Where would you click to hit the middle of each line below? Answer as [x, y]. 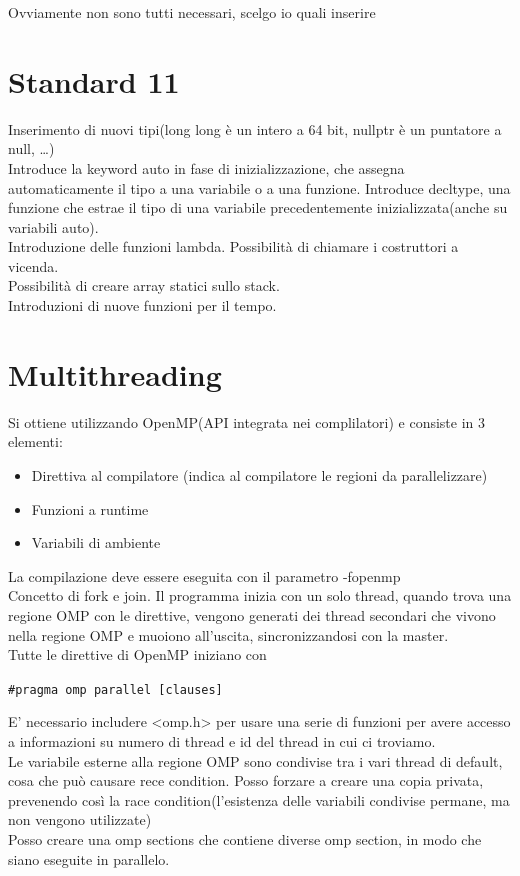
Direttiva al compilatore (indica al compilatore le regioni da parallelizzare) [259, 474]
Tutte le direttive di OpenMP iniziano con [137, 654]
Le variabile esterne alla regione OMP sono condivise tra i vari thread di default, [255, 760]
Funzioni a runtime [90, 508]
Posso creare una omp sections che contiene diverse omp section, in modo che [245, 838]
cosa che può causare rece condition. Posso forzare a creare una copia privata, [246, 780]
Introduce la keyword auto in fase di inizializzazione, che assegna [206, 167]
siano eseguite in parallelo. [89, 858]
